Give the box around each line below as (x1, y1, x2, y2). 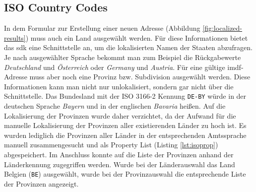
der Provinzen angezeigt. (4, 178, 79, 189)
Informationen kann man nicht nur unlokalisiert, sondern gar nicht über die (4, 81, 234, 91)
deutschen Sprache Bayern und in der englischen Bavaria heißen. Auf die (4, 101, 226, 111)
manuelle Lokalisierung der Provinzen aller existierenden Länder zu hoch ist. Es (4, 120, 247, 130)
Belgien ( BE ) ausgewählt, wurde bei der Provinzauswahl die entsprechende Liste (4, 169, 246, 179)
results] (4, 32, 26, 43)
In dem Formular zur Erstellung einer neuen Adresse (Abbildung (4, 23, 200, 33)
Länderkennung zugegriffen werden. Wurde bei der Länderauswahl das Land (4, 159, 235, 169)
